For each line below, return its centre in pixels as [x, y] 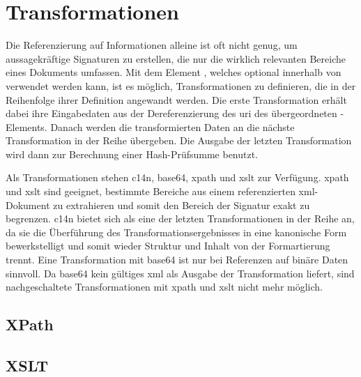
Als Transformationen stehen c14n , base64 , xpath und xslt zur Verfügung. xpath [177, 177]
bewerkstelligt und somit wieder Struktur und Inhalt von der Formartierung [168, 246]
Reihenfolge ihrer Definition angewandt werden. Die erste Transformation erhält [176, 99]
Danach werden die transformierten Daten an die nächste [172, 126]
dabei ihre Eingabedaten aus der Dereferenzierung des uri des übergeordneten [171, 113]
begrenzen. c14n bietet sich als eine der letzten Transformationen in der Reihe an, [180, 218]
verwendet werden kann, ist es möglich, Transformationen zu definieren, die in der [181, 85]
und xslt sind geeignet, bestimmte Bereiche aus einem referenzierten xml [160, 191]
